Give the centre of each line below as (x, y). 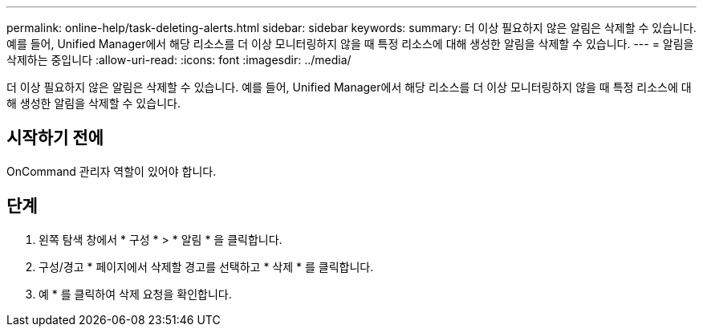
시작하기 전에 (55, 138)
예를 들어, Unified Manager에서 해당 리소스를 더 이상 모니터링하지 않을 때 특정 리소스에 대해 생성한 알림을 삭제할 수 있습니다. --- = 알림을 (350, 44)
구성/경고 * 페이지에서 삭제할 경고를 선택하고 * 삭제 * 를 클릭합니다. (206, 266)
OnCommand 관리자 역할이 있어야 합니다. (112, 171)
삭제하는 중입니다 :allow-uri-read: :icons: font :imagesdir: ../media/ (179, 60)
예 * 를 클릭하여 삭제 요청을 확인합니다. (135, 294)
